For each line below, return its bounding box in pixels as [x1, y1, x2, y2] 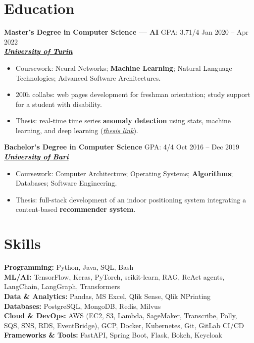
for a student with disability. [15, 98, 102, 109]
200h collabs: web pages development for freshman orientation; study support [15, 89, 251, 99]
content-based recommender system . [15, 204, 136, 214]
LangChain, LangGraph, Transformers [4, 281, 120, 292]
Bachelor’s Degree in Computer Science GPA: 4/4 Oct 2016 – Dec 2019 [4, 142, 240, 152]
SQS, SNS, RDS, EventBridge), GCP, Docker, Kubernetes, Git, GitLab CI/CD [4, 320, 244, 330]
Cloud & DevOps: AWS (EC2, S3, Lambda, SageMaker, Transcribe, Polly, [4, 310, 237, 321]
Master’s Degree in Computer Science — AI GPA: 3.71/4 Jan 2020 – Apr [4, 27, 249, 37]
